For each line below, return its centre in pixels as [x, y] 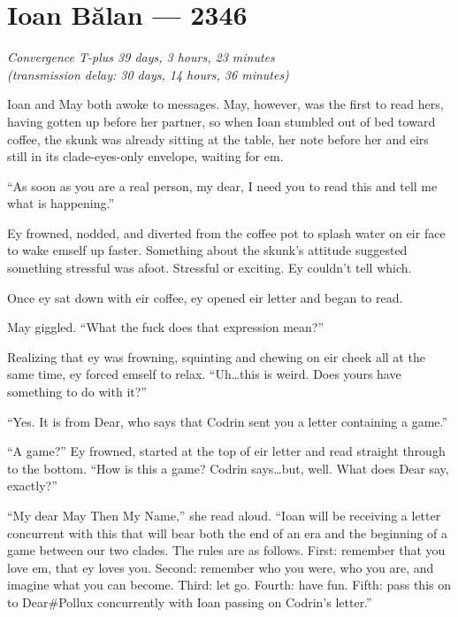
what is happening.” [61, 203]
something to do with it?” [77, 392]
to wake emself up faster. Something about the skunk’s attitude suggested [207, 250]
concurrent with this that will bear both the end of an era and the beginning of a [228, 532]
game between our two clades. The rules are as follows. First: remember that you [226, 550]
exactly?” [32, 486]
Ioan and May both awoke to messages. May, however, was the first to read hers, [225, 104]
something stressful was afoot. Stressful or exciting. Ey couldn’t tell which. [210, 268]
